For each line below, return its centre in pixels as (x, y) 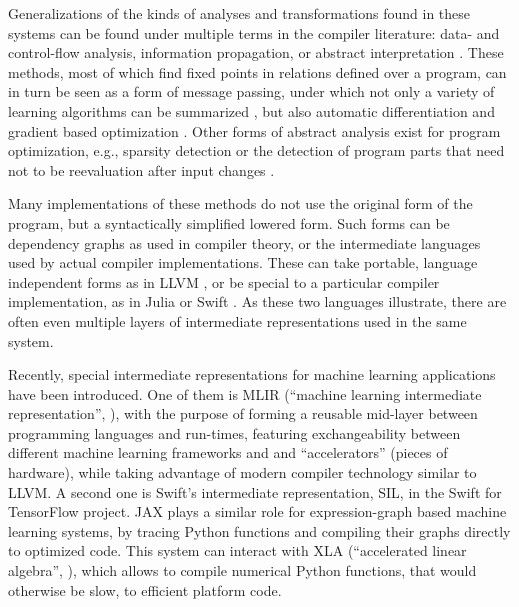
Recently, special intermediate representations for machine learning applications (252, 374)
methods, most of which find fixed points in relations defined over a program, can (257, 71)
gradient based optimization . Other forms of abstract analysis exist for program (254, 130)
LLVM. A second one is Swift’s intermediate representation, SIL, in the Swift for (255, 491)
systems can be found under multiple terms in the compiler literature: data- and (254, 32)
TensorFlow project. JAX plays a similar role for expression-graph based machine (257, 511)
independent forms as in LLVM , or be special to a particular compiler (224, 281)
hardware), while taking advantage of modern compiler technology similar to (242, 472)
